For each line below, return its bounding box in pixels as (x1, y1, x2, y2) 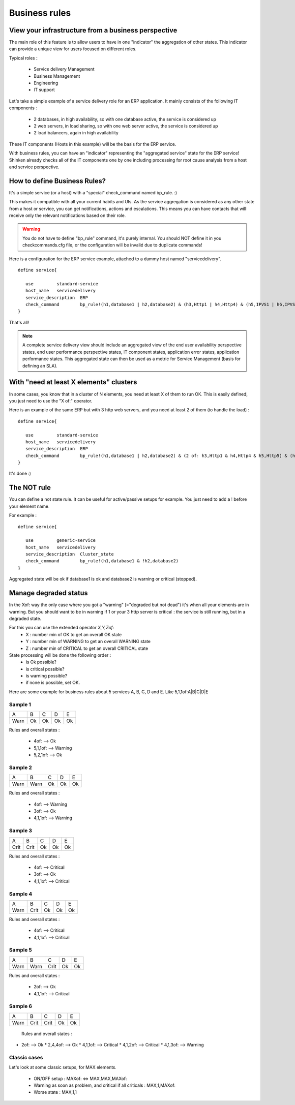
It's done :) (9, 470, 31, 477)
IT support (33, 87, 55, 93)
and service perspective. (9, 164, 59, 170)
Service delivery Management (33, 66, 95, 72)
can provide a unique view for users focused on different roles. (9, 46, 137, 52)
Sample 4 (9, 890, 32, 897)
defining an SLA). (22, 363, 58, 368)
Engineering (33, 80, 59, 86)
